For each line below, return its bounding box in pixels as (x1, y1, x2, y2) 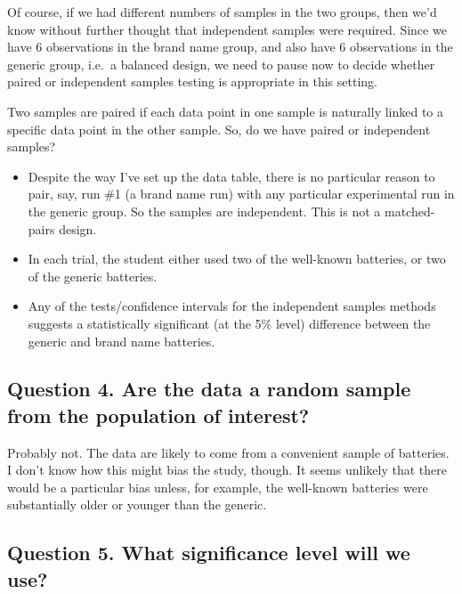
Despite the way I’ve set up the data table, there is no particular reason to (28, 167, 435, 185)
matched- (384, 201, 435, 220)
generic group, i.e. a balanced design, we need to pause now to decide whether (7, 54, 435, 73)
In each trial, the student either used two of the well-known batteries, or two (28, 249, 446, 268)
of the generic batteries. (28, 266, 158, 285)
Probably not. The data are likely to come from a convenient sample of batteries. (7, 443, 450, 461)
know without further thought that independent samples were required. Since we (7, 20, 447, 38)
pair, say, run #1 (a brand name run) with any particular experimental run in (28, 184, 455, 203)
